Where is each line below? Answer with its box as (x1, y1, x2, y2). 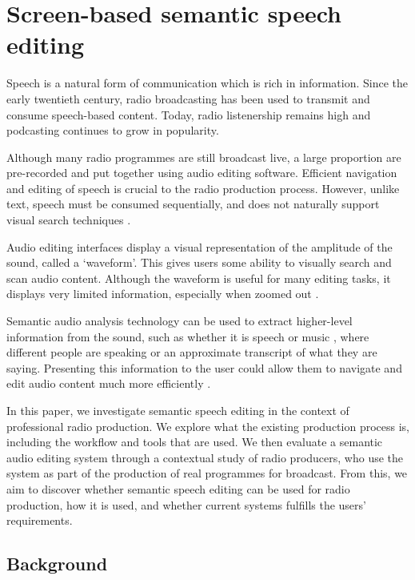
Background (6, 551, 108, 576)
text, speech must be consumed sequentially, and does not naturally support (6, 195, 380, 212)
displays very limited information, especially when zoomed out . (6, 285, 319, 302)
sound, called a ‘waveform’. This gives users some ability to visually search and (6, 254, 392, 271)
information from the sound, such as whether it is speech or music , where (6, 328, 369, 344)
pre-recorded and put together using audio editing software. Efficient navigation (6, 164, 397, 181)
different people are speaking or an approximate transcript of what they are (6, 344, 377, 360)
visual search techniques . (6, 211, 131, 228)
